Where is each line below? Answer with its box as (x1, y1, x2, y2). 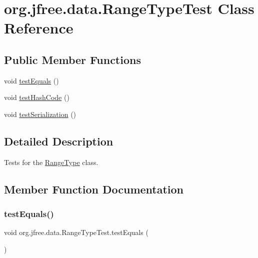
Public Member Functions (4, 51, 141, 67)
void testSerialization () (4, 108, 76, 119)
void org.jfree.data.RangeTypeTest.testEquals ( (4, 227, 148, 237)
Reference (4, 17, 73, 38)
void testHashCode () (4, 92, 69, 102)
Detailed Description (4, 133, 113, 148)
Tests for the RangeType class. (4, 156, 98, 167)
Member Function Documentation (4, 181, 184, 196)
